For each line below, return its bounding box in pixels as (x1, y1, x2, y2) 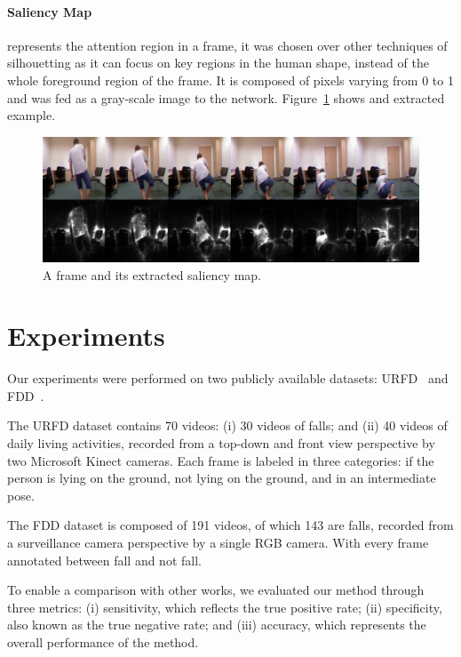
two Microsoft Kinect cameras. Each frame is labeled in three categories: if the (7, 451, 434, 469)
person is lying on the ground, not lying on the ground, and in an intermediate (7, 469, 436, 487)
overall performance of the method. (7, 632, 199, 651)
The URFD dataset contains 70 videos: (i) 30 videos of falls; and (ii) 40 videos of (7, 416, 448, 435)
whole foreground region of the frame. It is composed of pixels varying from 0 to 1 (7, 70, 454, 89)
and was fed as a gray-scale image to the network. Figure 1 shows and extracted (7, 88, 445, 107)
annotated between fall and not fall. (7, 550, 202, 569)
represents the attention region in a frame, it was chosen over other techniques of (7, 36, 448, 54)
